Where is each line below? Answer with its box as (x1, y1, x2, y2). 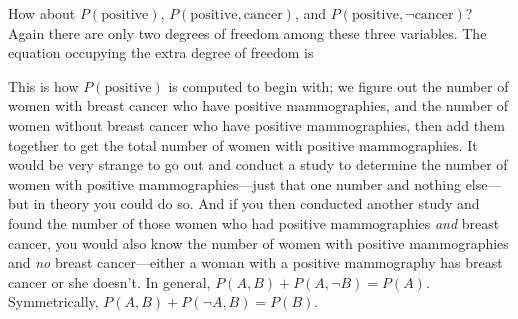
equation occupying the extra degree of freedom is (8, 42, 314, 63)
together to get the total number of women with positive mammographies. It (8, 134, 478, 155)
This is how (8, 75, 79, 96)
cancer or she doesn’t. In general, (8, 271, 211, 292)
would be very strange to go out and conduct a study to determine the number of (8, 154, 508, 175)
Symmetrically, (8, 291, 99, 312)
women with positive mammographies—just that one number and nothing (8, 173, 461, 194)
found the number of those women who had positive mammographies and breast (8, 212, 500, 233)
